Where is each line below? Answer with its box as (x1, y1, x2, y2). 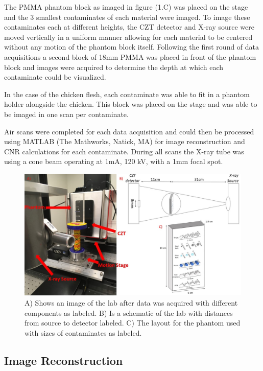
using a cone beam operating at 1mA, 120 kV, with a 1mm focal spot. (4, 156, 223, 167)
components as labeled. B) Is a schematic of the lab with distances (25, 307, 233, 318)
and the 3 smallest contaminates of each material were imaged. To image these (4, 11, 250, 22)
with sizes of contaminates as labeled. (25, 327, 142, 338)
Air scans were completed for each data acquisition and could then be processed (4, 126, 254, 136)
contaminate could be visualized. (4, 72, 106, 82)
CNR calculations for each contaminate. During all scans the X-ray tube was (4, 146, 244, 156)
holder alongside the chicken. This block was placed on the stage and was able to (4, 99, 257, 109)
